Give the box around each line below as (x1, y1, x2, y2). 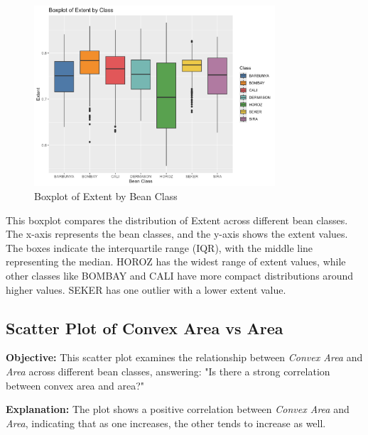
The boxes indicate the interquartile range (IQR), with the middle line (6, 240, 313, 255)
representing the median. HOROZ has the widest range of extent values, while (6, 254, 346, 269)
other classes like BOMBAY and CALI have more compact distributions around (6, 268, 354, 282)
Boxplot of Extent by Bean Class (34, 188, 178, 203)
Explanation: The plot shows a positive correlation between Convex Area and (6, 402, 350, 417)
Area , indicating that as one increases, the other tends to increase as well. (6, 415, 326, 430)
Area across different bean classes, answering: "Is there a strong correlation (6, 363, 330, 378)
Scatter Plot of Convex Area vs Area (6, 316, 283, 338)
